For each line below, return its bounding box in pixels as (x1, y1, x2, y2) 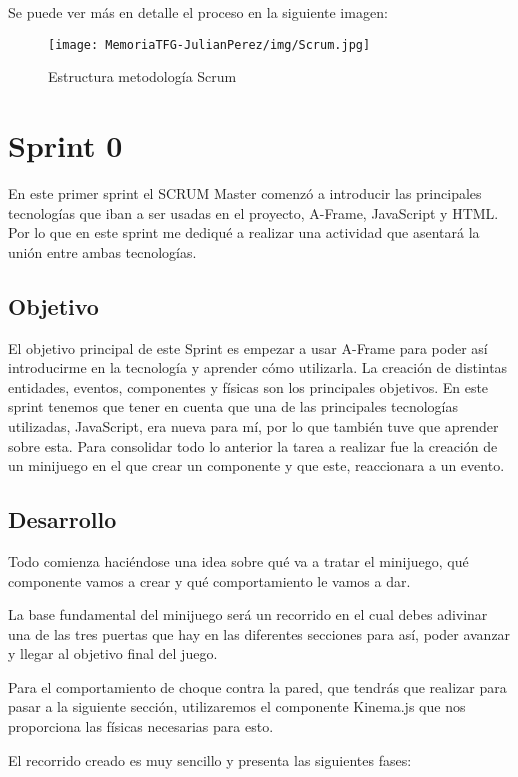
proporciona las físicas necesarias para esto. (8, 716, 274, 737)
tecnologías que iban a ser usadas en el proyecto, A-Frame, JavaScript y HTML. (8, 202, 499, 223)
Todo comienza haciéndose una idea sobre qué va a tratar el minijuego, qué (8, 550, 469, 571)
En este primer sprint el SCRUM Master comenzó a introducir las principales (8, 182, 482, 203)
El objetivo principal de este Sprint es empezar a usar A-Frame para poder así (8, 337, 488, 358)
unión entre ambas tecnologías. (8, 241, 197, 262)
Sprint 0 (8, 125, 123, 166)
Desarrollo (8, 504, 117, 535)
